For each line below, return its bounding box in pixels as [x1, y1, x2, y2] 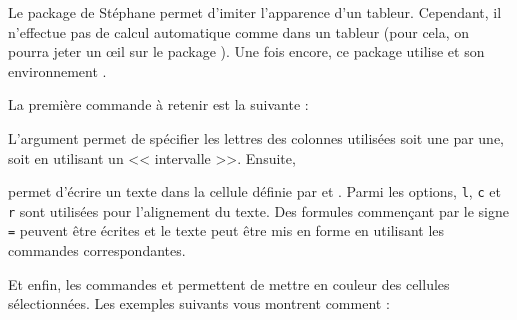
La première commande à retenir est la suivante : [8, 94, 309, 115]
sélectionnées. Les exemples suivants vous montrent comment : [8, 293, 390, 314]
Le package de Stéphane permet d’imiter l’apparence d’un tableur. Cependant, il [8, 2, 502, 22]
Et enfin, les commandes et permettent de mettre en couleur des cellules [8, 273, 450, 294]
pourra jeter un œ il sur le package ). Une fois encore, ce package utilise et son [8, 41, 485, 62]
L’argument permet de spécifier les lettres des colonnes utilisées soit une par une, [8, 127, 505, 148]
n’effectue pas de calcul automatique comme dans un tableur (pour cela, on [8, 21, 470, 42]
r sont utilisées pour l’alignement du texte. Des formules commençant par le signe [8, 200, 510, 221]
